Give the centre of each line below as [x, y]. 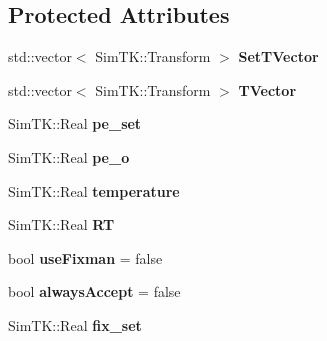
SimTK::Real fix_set [75, 324]
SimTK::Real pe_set [75, 123]
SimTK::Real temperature [94, 190]
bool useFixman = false [85, 257]
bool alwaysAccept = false [94, 291]
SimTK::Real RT [61, 224]
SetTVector [278, 56]
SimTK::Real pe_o [69, 156]
